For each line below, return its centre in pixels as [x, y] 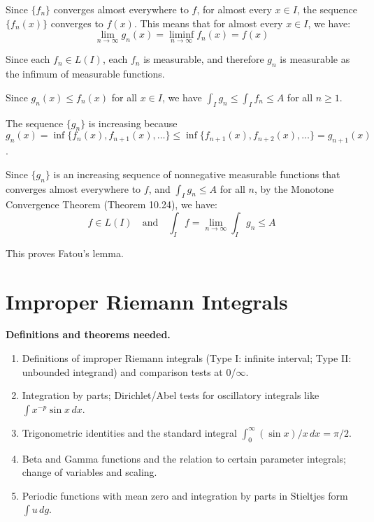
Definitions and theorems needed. [88, 334]
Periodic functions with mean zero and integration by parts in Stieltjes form [185, 495]
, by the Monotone [294, 188]
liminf [181, 35]
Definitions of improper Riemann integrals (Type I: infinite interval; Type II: [187, 358]
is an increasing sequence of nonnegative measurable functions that [197, 174]
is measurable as [315, 59]
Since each [28, 59]
